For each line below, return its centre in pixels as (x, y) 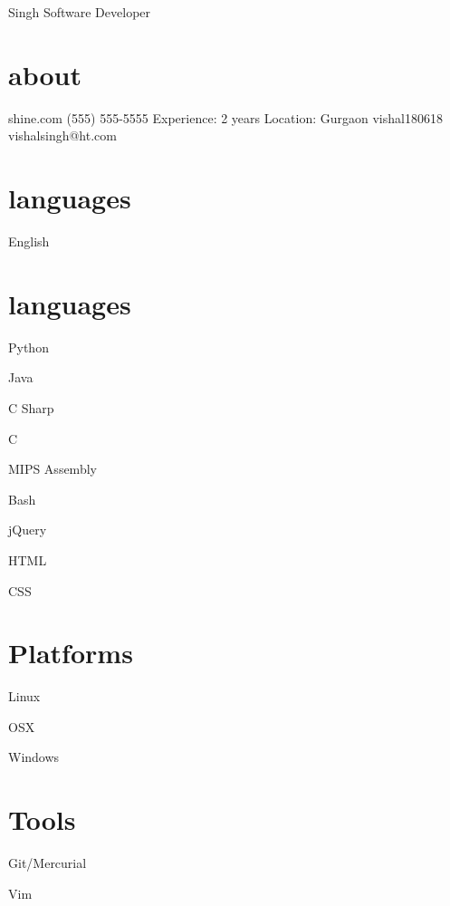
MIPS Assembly (53, 469)
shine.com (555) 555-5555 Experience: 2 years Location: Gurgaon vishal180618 (225, 117)
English (29, 241)
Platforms (71, 653)
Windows (34, 757)
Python (29, 347)
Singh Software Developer (80, 12)
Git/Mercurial (48, 863)
